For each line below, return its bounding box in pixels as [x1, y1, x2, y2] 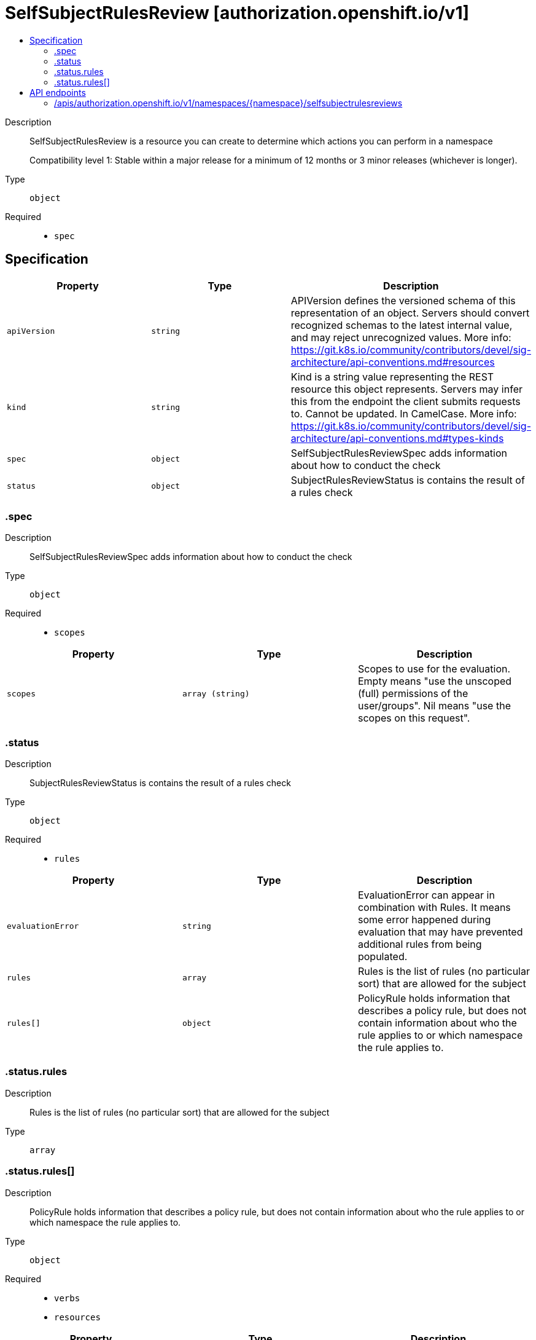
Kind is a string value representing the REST [290, 370, 494, 383]
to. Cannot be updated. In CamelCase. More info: [290, 407, 517, 420]
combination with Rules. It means [357, 901, 511, 914]
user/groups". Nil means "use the [357, 700, 511, 712]
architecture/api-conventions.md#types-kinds [290, 432, 504, 444]
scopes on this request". [357, 712, 470, 725]
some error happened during [357, 913, 491, 926]
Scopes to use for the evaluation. [357, 663, 511, 676]
